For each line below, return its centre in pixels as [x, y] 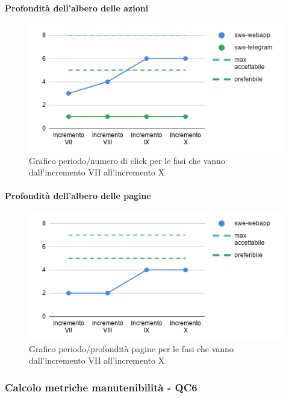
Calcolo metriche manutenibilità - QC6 [101, 387]
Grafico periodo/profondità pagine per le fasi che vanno [131, 348]
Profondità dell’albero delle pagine [78, 196]
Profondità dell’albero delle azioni [77, 8]
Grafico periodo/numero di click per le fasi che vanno [127, 160]
